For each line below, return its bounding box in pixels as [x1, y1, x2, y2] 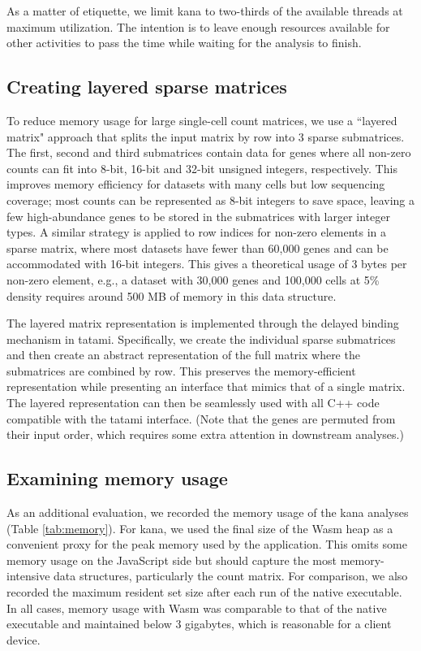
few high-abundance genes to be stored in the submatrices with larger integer [6, 207, 390, 224]
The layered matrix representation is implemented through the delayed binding [6, 315, 399, 332]
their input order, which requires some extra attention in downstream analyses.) [6, 426, 404, 443]
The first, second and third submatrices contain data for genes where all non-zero [6, 144, 411, 161]
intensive [6, 567, 50, 584]
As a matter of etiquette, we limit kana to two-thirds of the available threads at [6, 2, 403, 19]
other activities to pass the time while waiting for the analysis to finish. [6, 34, 362, 51]
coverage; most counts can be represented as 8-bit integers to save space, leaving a [6, 191, 415, 208]
